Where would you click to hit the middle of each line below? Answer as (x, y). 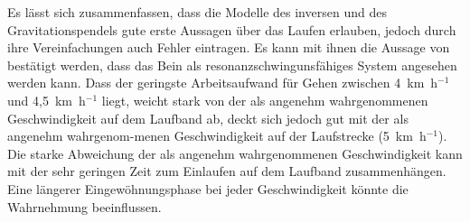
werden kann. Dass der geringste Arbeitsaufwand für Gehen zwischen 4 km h (223, 83)
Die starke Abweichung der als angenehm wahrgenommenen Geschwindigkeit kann (235, 153)
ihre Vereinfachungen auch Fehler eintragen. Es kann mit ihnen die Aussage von (229, 47)
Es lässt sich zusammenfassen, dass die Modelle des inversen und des (197, 12)
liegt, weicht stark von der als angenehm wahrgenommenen (265, 100)
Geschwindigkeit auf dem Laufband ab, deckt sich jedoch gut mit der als (208, 118)
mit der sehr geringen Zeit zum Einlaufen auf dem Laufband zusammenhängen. (227, 171)
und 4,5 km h (47, 100)
